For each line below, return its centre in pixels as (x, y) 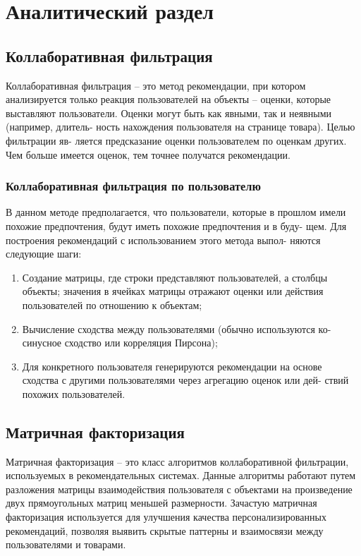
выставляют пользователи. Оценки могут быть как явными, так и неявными (169, 113)
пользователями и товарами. (66, 544)
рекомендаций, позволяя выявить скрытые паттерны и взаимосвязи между (165, 530)
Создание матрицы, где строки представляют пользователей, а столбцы (175, 277)
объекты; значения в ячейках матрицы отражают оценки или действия (173, 291)
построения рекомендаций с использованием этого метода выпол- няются (163, 240)
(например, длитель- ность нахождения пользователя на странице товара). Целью (180, 127)
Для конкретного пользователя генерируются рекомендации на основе (172, 366)
